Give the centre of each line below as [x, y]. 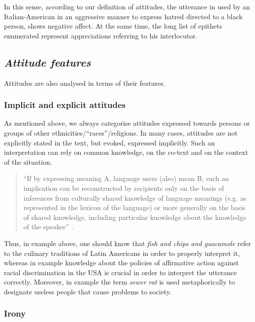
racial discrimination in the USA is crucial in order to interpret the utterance [120, 272]
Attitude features [48, 62]
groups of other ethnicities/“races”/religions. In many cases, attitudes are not [121, 132]
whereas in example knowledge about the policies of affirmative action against [122, 263]
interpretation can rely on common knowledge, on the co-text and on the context [126, 152]
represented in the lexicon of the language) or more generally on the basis [134, 207]
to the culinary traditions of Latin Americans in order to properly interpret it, [122, 253]
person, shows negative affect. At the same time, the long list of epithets [113, 26]
